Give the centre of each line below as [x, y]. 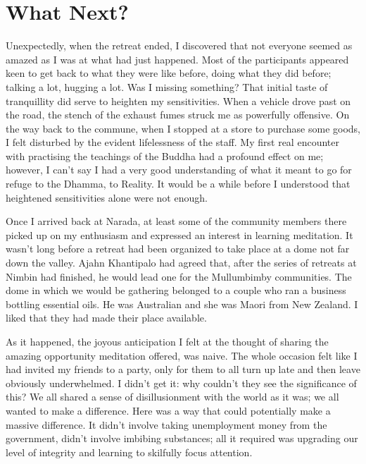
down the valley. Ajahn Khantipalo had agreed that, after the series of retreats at [181, 263]
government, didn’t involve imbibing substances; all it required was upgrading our [182, 438]
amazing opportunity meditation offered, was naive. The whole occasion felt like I [182, 355]
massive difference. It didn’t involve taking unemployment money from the [166, 424]
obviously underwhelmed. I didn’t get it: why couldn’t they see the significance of [181, 383]
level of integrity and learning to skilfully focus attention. [129, 452]
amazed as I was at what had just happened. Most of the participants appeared [177, 59]
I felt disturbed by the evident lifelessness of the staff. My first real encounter [172, 142]
